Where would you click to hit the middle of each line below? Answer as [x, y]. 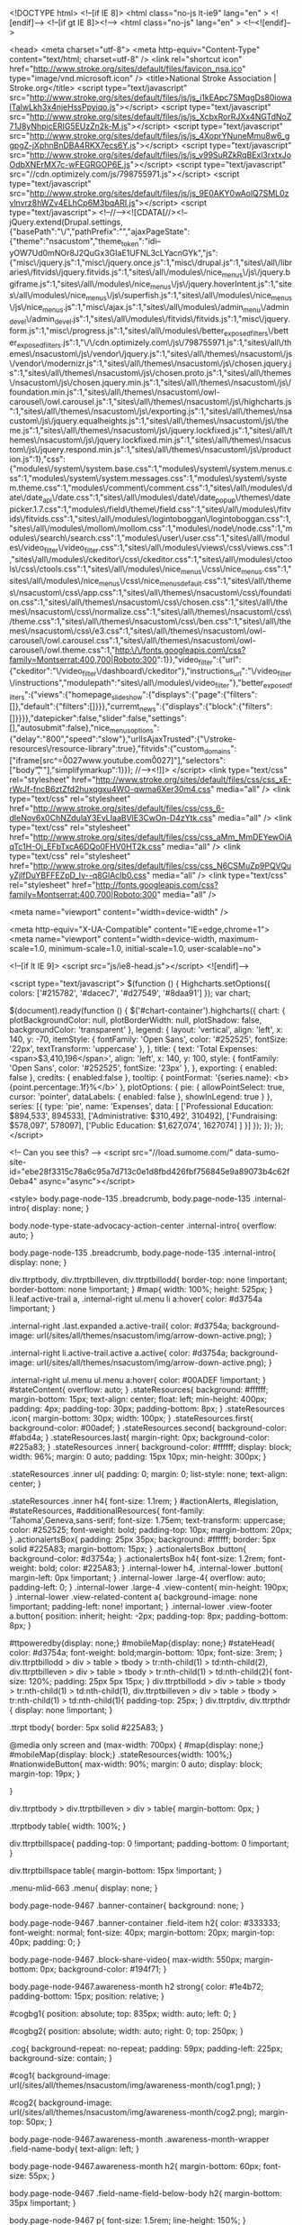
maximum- [239, 939]
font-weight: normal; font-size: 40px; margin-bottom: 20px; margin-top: [142, 1933]
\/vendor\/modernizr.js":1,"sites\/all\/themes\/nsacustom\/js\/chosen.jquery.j [151, 363]
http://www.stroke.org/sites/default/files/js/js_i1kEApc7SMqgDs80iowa [161, 97]
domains [217, 752]
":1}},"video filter [185, 660]
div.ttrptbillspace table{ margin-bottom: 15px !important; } [116, 1871]
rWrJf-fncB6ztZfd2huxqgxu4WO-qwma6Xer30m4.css [110, 789]
